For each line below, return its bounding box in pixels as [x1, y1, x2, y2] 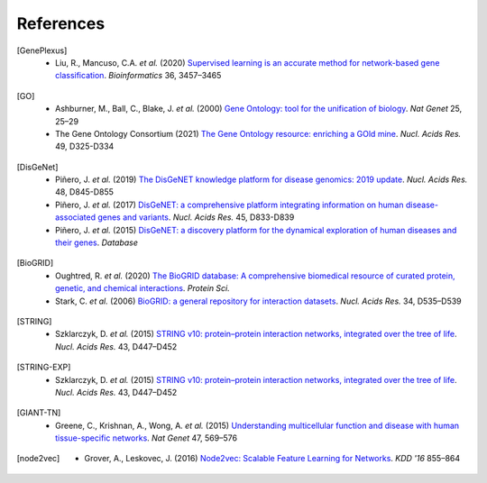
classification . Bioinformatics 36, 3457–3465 [55, 70, 222, 81]
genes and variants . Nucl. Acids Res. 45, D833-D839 [97, 212, 295, 223]
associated [55, 212, 96, 223]
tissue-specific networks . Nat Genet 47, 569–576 [55, 433, 238, 443]
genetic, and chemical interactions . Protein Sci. [55, 283, 230, 294]
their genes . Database [55, 237, 139, 248]
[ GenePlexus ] [16, 45, 68, 56]
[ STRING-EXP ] [16, 361, 71, 373]
